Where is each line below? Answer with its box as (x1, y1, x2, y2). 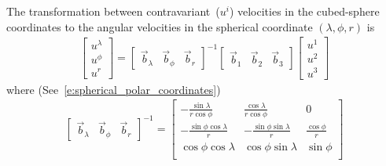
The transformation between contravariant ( (6, 3, 220, 19)
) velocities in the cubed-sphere (229, 3, 380, 19)
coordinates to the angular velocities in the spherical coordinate (6, 18, 313, 34)
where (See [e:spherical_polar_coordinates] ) (6, 81, 221, 97)
